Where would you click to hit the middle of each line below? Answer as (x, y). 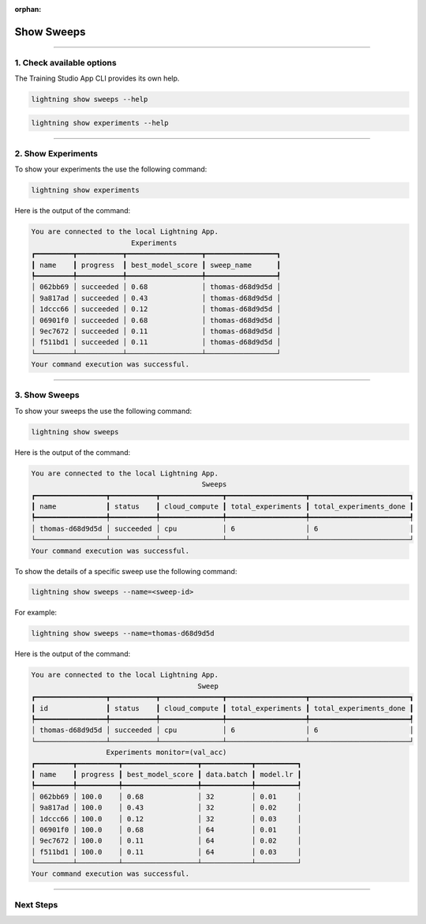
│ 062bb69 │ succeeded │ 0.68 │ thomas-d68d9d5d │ (156, 287)
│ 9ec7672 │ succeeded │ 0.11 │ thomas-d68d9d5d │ (156, 331)
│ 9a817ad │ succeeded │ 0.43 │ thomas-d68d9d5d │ (156, 298)
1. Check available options (66, 62)
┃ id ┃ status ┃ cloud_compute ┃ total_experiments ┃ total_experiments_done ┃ (222, 708)
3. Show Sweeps (47, 395)
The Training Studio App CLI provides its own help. (97, 78)
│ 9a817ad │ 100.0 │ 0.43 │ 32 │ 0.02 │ (166, 808)
